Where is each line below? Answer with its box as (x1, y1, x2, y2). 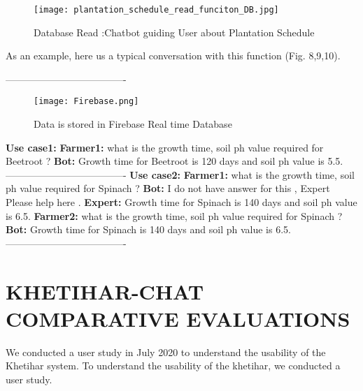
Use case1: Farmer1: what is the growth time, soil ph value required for (6, 140, 324, 154)
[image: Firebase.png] (34, 96, 139, 107)
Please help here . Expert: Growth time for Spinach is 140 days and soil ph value (6, 195, 357, 209)
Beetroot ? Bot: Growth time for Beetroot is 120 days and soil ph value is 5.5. (6, 154, 343, 168)
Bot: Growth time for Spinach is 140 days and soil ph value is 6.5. (6, 222, 291, 237)
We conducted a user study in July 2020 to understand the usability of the (6, 344, 326, 359)
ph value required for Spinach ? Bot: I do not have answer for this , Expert (6, 181, 330, 195)
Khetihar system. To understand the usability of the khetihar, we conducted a (6, 358, 341, 373)
